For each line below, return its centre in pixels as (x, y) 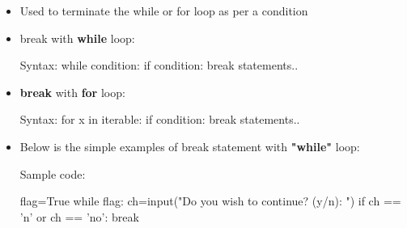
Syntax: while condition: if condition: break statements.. (159, 65)
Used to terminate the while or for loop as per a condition (164, 11)
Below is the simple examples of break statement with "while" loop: (190, 146)
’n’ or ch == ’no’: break (79, 216)
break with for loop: (72, 92)
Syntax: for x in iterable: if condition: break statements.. (160, 119)
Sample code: (53, 173)
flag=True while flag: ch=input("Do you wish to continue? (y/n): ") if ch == (210, 201)
